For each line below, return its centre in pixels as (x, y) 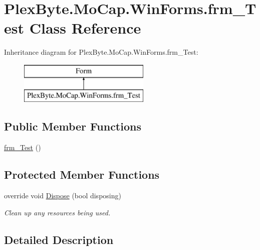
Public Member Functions (73, 126)
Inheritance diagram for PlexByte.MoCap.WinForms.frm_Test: (101, 52)
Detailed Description (59, 239)
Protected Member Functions (82, 174)
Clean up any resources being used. (57, 212)
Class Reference (85, 28)
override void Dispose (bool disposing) (63, 196)
